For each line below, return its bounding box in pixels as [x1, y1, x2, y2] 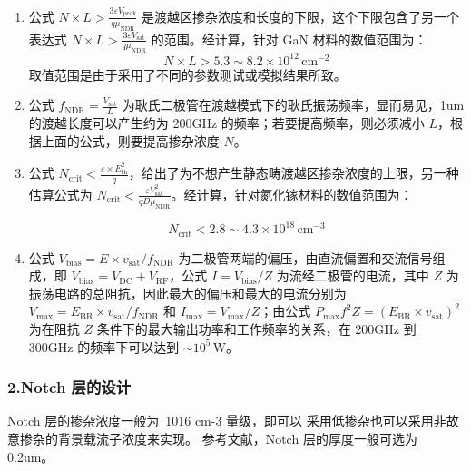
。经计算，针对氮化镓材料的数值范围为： [171, 184, 413, 203]
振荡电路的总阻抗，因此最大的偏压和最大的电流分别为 [28, 283, 347, 302]
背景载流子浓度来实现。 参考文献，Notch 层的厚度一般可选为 [57, 429, 417, 448]
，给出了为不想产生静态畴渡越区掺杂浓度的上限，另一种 [128, 163, 459, 182]
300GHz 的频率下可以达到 [28, 337, 180, 356]
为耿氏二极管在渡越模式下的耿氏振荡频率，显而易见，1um [122, 95, 465, 114]
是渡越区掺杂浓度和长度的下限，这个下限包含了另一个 [142, 6, 460, 25]
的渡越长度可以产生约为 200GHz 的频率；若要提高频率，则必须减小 [28, 113, 425, 132]
